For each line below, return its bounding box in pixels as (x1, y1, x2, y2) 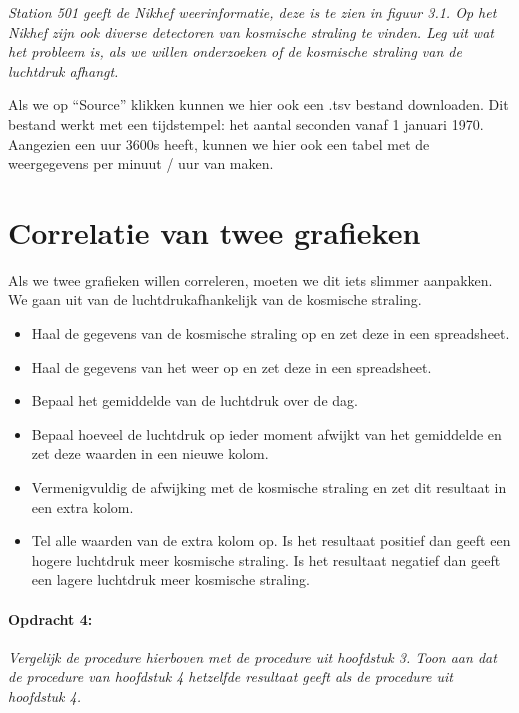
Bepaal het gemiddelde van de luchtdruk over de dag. (31, 390, 358, 411)
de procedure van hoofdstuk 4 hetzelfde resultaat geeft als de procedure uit (8, 666, 453, 687)
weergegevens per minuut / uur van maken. (8, 153, 274, 174)
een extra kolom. (31, 496, 134, 517)
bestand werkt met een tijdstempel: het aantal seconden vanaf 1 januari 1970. (8, 113, 484, 134)
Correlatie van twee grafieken (8, 211, 421, 252)
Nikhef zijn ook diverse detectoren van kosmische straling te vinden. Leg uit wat (8, 21, 494, 42)
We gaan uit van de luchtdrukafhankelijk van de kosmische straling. (8, 289, 422, 310)
